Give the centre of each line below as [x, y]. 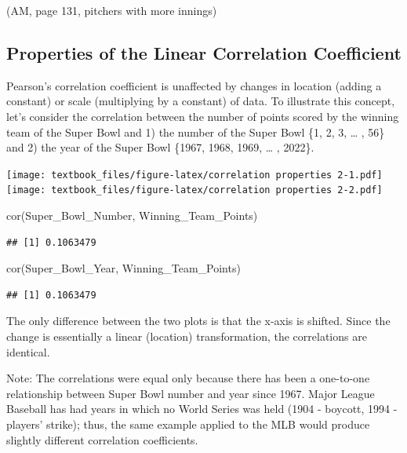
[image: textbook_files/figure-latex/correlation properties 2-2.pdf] [194, 190]
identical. [28, 351]
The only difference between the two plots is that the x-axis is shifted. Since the [198, 321]
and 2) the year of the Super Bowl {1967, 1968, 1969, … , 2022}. [160, 147]
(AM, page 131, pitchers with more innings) [112, 10]
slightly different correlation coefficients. [102, 439]
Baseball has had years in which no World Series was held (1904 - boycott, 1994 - [202, 409]
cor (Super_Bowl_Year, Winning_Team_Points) [124, 268]
